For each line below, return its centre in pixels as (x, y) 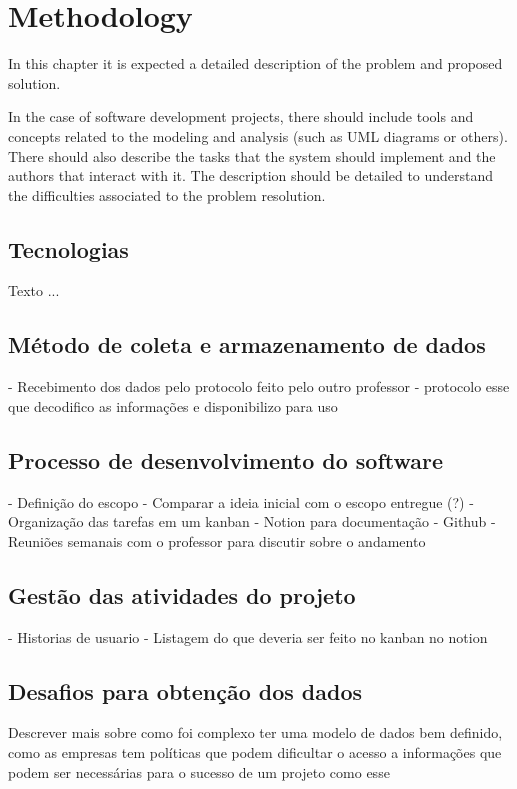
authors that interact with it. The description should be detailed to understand (251, 175)
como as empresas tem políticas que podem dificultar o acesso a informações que (255, 752)
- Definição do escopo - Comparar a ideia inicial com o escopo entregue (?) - (241, 501)
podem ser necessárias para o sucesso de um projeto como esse (199, 771)
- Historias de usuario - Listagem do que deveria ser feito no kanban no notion (248, 636)
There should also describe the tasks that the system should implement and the (252, 155)
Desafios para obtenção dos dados (185, 690)
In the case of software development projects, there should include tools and (241, 116)
